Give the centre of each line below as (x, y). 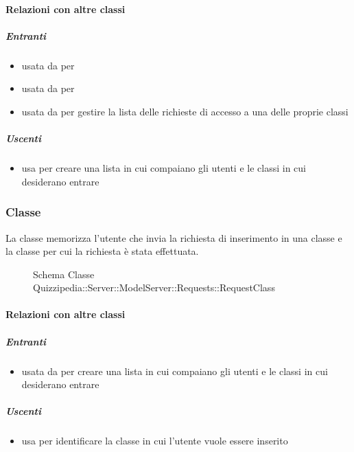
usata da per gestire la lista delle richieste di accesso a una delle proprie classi (185, 111)
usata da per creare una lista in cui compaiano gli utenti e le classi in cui (175, 371)
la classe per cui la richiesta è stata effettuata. (102, 251)
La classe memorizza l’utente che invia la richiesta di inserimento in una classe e (174, 237)
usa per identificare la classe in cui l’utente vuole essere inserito (155, 441)
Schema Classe (64, 274)
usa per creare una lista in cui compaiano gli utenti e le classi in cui (164, 168)
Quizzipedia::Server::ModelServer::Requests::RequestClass (154, 287)
